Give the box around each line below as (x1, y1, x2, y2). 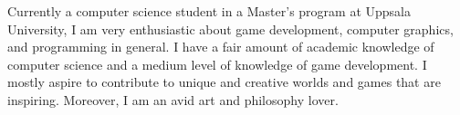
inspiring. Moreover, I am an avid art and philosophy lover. (7, 90, 339, 109)
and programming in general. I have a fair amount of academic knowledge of (7, 37, 434, 56)
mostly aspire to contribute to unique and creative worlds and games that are (7, 72, 441, 91)
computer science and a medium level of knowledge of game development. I (7, 54, 427, 73)
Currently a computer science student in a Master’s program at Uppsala (7, 2, 411, 20)
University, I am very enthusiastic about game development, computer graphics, (7, 19, 454, 38)
